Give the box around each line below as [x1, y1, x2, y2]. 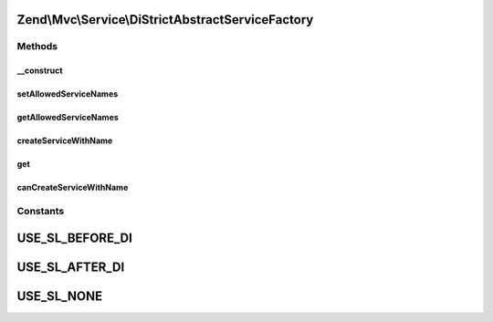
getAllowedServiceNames [16, 112, 119, 123]
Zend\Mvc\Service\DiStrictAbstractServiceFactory [16, 12, 314, 27]
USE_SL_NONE [16, 288, 103, 304]
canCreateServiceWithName [16, 182, 129, 193]
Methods [16, 40, 58, 53]
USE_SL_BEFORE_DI [16, 230, 132, 245]
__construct [16, 65, 63, 77]
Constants [16, 204, 65, 217]
